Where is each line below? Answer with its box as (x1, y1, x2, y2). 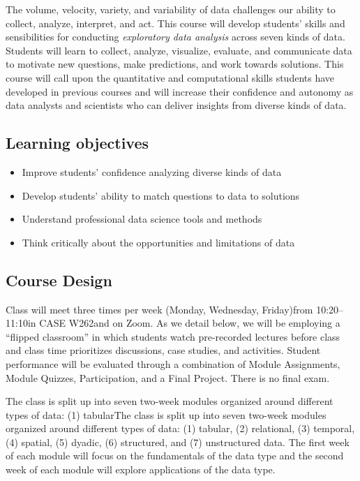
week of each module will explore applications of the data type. (6, 462, 276, 477)
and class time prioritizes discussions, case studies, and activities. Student (6, 343, 321, 357)
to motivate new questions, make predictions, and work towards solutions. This (6, 57, 344, 71)
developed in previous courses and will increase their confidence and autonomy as (6, 84, 354, 98)
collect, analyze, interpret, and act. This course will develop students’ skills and (6, 15, 345, 30)
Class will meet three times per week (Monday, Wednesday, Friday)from (6, 302, 313, 316)
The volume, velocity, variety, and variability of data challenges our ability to (6, 2, 336, 16)
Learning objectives (6, 132, 149, 154)
